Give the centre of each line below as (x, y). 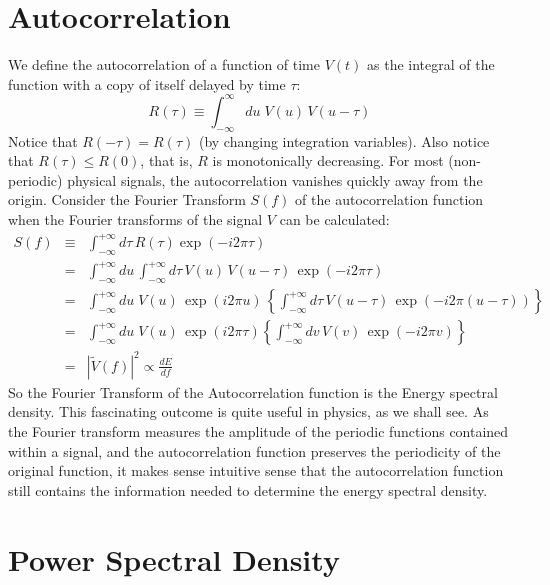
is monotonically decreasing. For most (328, 160)
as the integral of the (431, 64)
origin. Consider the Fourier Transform (127, 199)
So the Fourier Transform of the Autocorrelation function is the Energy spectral (253, 391)
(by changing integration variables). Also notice (344, 140)
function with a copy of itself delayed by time (147, 83)
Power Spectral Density (174, 558)
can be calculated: (334, 218)
